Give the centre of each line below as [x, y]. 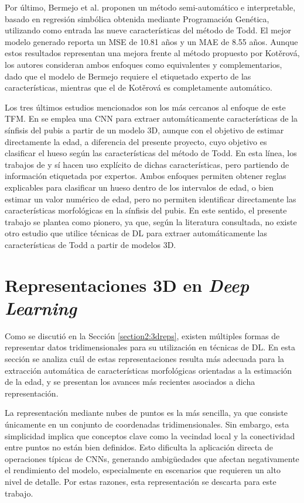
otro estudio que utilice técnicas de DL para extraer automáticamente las [136, 233]
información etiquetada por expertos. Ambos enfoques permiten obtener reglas [146, 176]
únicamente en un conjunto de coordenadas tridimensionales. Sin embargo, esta [147, 424]
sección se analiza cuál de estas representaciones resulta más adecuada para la [145, 358]
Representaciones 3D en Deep [127, 285]
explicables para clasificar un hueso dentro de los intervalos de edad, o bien [139, 187]
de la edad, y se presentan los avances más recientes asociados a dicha [130, 382]
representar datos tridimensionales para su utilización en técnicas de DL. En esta [150, 347]
